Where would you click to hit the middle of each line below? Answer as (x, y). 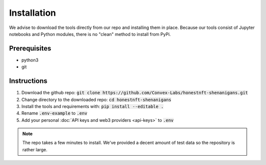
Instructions (28, 81)
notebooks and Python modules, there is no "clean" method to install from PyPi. (90, 34)
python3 (30, 60)
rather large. (35, 149)
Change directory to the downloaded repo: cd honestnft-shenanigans (97, 99)
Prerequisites (30, 48)
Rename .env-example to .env (54, 113)
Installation (33, 13)
